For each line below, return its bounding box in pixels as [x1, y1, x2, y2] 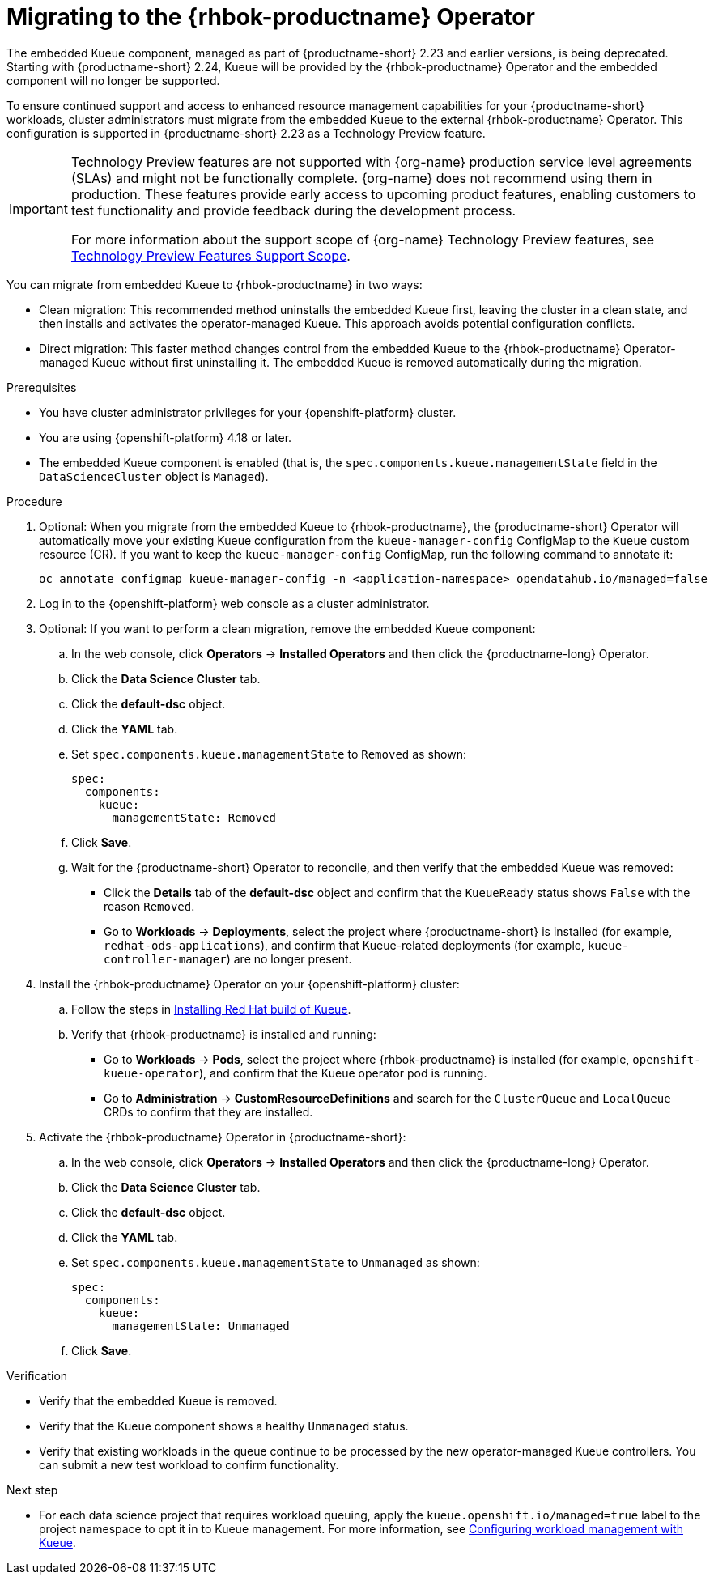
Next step [6, 1482, 58, 1497]
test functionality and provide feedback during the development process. [70, 202, 516, 219]
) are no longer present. [226, 951, 352, 966]
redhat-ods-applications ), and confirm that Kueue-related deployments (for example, [104, 937, 584, 952]
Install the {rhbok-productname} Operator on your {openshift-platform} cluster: [39, 976, 460, 991]
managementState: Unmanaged [112, 1319, 290, 1332]
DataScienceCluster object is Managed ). [39, 469, 269, 483]
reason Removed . [104, 899, 195, 913]
